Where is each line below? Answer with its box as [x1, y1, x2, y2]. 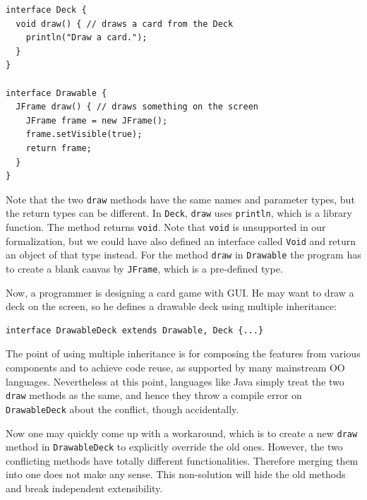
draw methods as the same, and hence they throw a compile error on [6, 388, 302, 403]
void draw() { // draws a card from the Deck [16, 18, 234, 29]
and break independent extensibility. [6, 481, 163, 496]
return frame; [25, 143, 92, 153]
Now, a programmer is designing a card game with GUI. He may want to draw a [6, 285, 354, 299]
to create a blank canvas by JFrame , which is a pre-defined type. [6, 261, 283, 275]
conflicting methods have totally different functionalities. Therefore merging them [6, 453, 359, 468]
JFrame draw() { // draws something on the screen [16, 102, 258, 112]
